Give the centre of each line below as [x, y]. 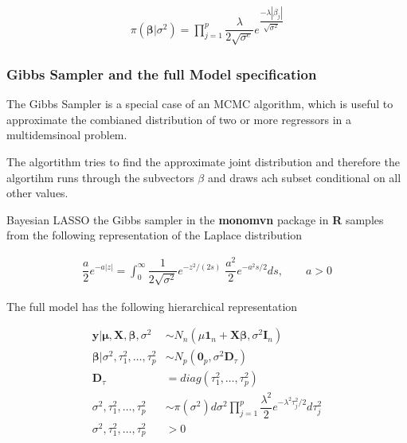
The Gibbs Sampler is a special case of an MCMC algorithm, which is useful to [200, 104]
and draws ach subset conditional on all [304, 177]
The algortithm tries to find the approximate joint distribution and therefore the [203, 161]
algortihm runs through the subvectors [100, 177]
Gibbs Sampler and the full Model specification [162, 74]
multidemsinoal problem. [67, 135]
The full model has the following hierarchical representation [152, 306]
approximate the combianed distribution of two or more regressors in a [179, 119]
